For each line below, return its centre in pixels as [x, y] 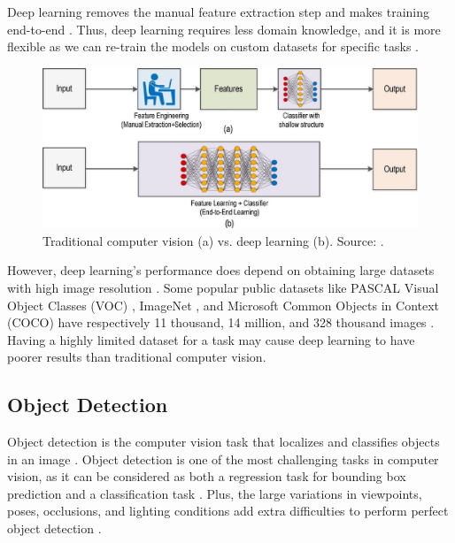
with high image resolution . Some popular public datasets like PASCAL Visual [223, 287]
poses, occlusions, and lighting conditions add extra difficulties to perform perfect [228, 511]
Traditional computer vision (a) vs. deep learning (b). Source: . [213, 240]
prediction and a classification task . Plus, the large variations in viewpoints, [215, 493]
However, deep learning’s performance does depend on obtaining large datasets [221, 270]
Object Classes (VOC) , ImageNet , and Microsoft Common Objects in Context [224, 305]
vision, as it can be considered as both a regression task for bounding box [207, 476]
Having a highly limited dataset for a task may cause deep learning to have [211, 339]
